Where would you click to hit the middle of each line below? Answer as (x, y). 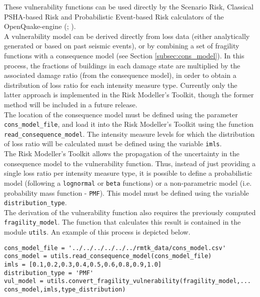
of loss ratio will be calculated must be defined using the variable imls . (113, 144)
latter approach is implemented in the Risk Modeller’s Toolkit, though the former (129, 95)
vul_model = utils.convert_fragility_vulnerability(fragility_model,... (127, 281)
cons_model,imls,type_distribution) (65, 290)
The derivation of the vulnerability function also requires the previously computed (130, 212)
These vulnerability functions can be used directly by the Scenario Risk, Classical (129, 6)
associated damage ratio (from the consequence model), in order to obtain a (120, 75)
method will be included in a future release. (71, 104)
